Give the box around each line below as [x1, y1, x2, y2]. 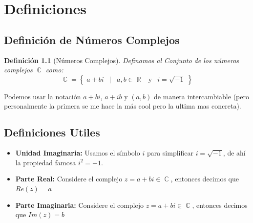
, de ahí [223, 148, 246, 158]
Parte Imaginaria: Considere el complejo [15, 200, 144, 210]
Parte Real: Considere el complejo [15, 174, 123, 184]
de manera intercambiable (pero [154, 91, 249, 101]
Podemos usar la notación [4, 91, 81, 101]
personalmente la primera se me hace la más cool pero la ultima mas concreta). [4, 101, 241, 111]
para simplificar [147, 148, 193, 158]
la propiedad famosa [15, 157, 76, 167]
